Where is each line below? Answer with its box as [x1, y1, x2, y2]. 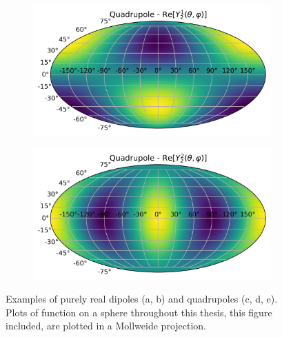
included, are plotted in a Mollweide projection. [6, 318, 207, 333]
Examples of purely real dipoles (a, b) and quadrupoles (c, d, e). [6, 292, 278, 306]
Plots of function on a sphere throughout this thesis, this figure [6, 305, 272, 319]
